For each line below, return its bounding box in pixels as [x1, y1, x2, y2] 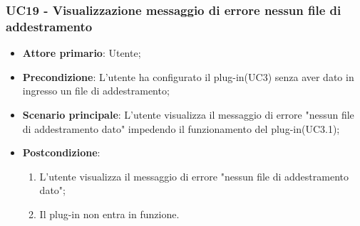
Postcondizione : [22, 145, 101, 160]
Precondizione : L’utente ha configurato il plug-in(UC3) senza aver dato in [22, 69, 354, 84]
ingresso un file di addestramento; [22, 83, 170, 98]
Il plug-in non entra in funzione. [39, 206, 180, 221]
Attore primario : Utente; [22, 45, 141, 60]
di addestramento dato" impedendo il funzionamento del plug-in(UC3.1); [22, 121, 340, 136]
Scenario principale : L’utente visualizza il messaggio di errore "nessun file [22, 107, 354, 122]
